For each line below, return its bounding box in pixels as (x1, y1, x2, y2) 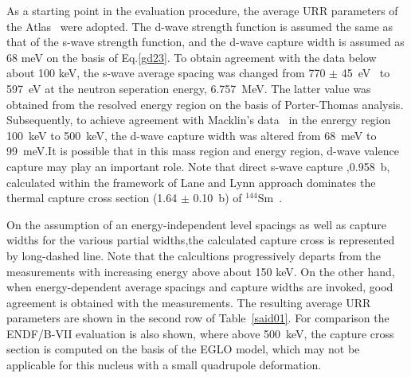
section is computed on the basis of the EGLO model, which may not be (6, 341, 360, 357)
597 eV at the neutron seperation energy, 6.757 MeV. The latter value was (6, 80, 371, 96)
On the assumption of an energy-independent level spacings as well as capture (6, 216, 386, 232)
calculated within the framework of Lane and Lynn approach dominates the (6, 173, 376, 190)
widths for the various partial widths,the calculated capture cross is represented (6, 232, 395, 248)
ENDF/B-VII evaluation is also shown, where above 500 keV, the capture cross (6, 325, 394, 341)
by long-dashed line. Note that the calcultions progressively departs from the (6, 247, 381, 263)
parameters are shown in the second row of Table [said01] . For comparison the (6, 310, 389, 326)
